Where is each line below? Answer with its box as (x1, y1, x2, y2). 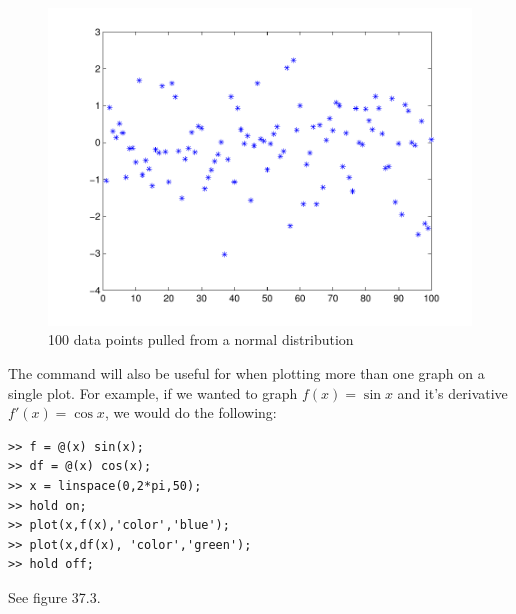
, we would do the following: (104, 402, 277, 423)
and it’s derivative (397, 382, 508, 403)
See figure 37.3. (8, 586, 101, 607)
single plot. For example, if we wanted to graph (8, 382, 298, 403)
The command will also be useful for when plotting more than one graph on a (8, 362, 485, 383)
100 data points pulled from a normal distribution (48, 329, 354, 350)
